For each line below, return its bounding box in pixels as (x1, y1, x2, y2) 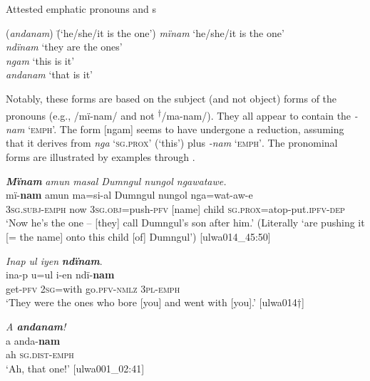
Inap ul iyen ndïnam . (6, 253, 103, 268)
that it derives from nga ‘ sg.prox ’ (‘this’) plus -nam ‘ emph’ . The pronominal (6, 135, 338, 150)
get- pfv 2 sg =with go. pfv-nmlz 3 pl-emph (6, 281, 180, 296)
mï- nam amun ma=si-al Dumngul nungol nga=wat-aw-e (6, 187, 253, 202)
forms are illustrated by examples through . (6, 150, 195, 164)
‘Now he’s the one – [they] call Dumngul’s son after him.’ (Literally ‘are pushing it (6, 215, 365, 230)
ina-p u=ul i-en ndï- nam (6, 267, 115, 282)
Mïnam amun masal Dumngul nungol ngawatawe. (6, 173, 227, 188)
